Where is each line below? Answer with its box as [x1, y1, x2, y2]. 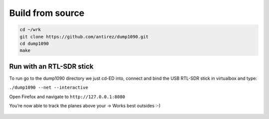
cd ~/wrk [19, 27, 41, 32]
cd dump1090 [19, 40, 49, 46]
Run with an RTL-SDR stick [9, 62, 94, 71]
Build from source [9, 7, 85, 18]
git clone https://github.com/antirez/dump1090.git [19, 34, 149, 39]
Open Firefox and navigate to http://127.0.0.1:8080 [9, 94, 126, 100]
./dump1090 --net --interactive [9, 85, 88, 91]
